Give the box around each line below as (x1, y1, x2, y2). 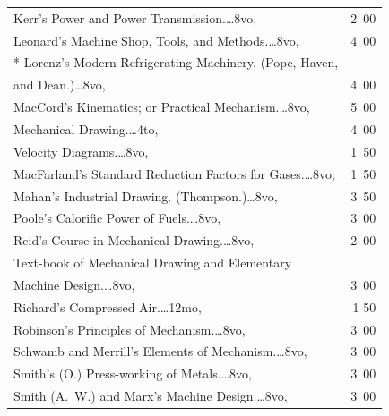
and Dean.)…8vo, (13, 75, 106, 94)
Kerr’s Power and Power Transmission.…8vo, (13, 8, 257, 27)
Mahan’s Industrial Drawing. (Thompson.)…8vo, (13, 186, 278, 205)
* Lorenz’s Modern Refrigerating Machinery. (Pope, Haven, (13, 53, 339, 72)
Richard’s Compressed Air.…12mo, (13, 297, 202, 316)
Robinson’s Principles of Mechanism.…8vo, (13, 319, 246, 338)
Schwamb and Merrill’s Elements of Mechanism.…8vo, (13, 342, 307, 361)
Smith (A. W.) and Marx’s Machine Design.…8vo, (13, 386, 288, 405)
